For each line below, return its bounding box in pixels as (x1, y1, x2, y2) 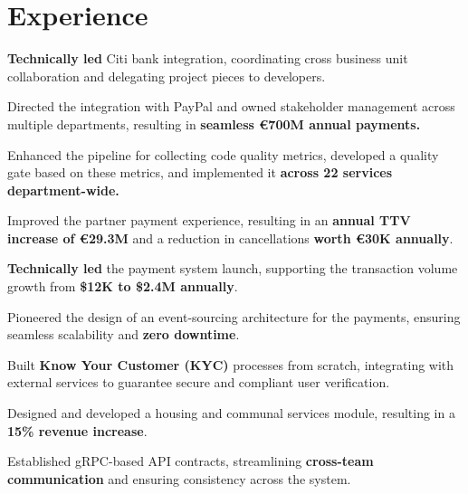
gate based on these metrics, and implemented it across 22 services (7, 163, 393, 182)
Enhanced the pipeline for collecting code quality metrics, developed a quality (7, 145, 439, 164)
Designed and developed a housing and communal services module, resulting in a (7, 404, 455, 423)
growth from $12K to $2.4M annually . (7, 277, 238, 296)
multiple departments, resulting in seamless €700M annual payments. (7, 114, 421, 133)
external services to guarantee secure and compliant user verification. (7, 373, 390, 392)
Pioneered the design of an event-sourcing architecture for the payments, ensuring (7, 307, 461, 326)
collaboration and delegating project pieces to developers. (7, 66, 326, 85)
